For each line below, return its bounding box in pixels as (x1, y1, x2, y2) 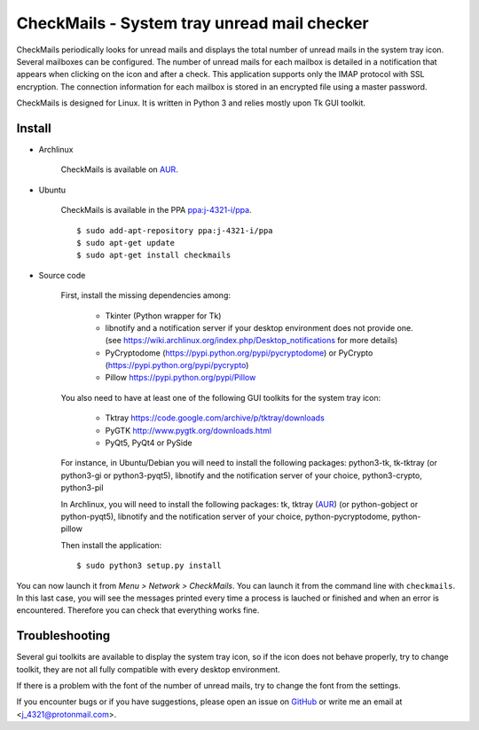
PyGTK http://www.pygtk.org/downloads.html (105, 425, 272, 436)
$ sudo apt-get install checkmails (76, 250, 232, 261)
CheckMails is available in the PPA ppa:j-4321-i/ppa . (60, 205, 252, 216)
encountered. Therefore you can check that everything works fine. (16, 605, 260, 616)
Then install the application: (60, 539, 162, 550)
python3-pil (60, 483, 104, 493)
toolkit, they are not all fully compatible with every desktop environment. (16, 663, 281, 674)
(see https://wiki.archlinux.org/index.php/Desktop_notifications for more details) (105, 335, 398, 346)
